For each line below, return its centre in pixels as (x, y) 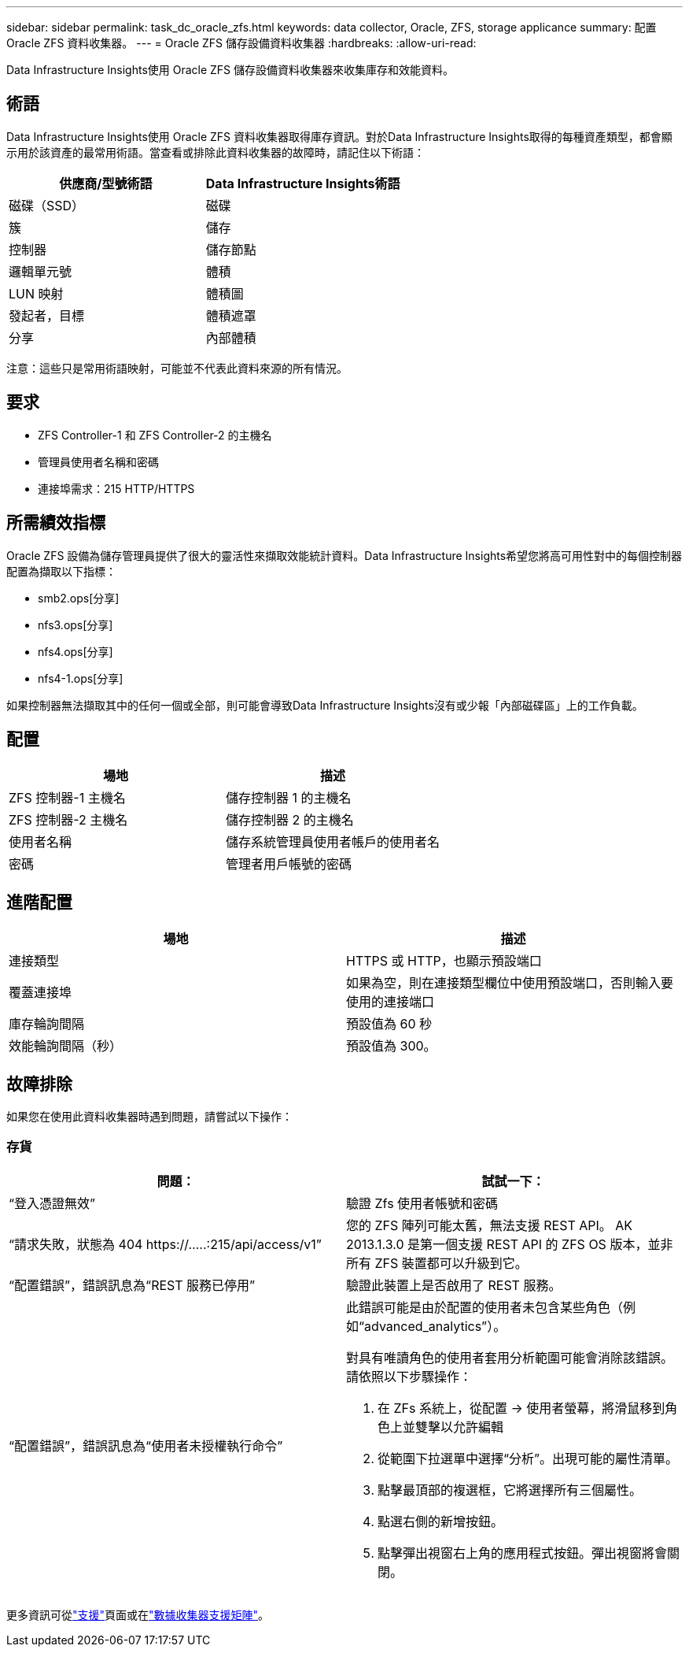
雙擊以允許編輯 (460, 1427)
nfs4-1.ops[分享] (81, 678)
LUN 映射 (36, 293)
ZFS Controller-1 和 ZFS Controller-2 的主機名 (155, 435)
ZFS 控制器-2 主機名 (68, 820)
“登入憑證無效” (52, 1203)
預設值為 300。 (391, 1046)
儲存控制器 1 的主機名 (289, 798)
